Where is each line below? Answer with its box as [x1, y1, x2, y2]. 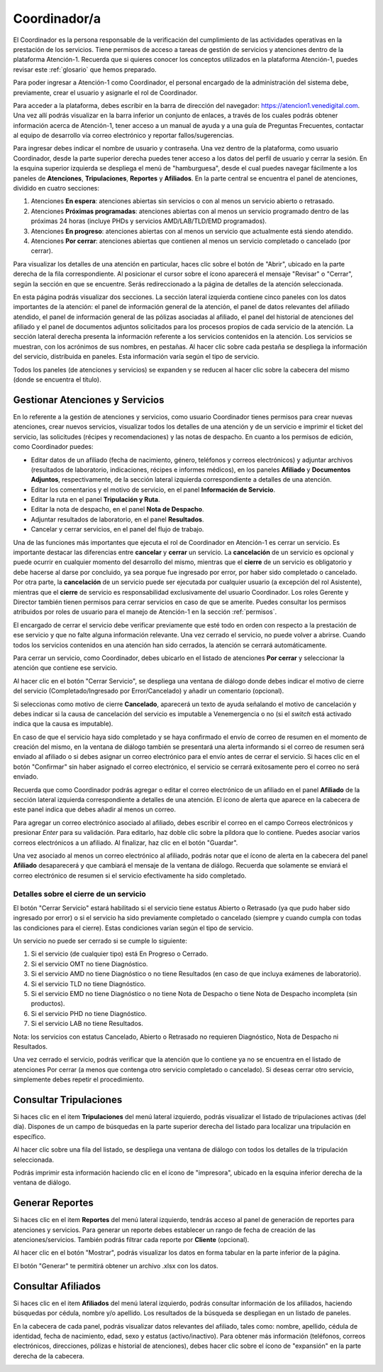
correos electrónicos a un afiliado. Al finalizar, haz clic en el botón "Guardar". [13, 838, 238, 847]
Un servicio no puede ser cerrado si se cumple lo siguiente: [13, 936, 188, 945]
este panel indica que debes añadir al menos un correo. [13, 805, 177, 814]
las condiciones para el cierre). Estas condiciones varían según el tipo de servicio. [13, 924, 254, 932]
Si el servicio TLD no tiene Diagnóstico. [30, 979, 146, 988]
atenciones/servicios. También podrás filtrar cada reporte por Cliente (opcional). [13, 1236, 250, 1244]
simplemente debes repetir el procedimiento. [13, 1075, 145, 1084]
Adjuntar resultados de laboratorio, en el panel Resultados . [30, 515, 204, 524]
